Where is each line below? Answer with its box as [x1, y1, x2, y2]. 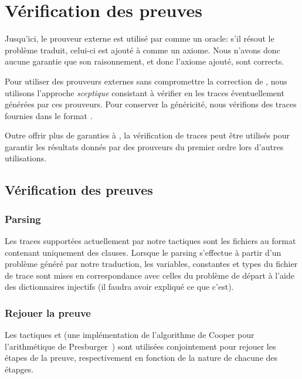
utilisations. [5, 152, 46, 164]
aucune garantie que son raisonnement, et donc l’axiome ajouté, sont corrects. [5, 55, 284, 67]
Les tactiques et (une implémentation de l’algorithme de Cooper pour [5, 329, 255, 341]
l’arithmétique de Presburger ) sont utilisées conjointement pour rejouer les [5, 340, 276, 352]
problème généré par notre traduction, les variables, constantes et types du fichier [5, 258, 298, 270]
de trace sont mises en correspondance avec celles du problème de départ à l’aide [5, 269, 295, 281]
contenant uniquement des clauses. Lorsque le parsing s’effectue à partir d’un [5, 246, 281, 258]
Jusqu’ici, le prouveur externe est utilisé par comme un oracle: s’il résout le [5, 32, 274, 45]
